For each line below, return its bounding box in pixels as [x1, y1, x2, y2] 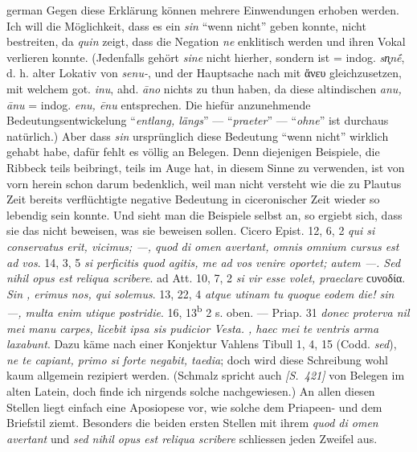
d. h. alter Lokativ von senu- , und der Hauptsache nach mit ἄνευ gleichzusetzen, [6, 64, 402, 81]
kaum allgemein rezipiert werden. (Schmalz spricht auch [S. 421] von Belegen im [6, 367, 405, 384]
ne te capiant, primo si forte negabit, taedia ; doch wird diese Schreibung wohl [6, 351, 388, 368]
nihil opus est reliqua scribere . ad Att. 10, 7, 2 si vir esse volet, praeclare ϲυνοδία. [6, 269, 406, 286]
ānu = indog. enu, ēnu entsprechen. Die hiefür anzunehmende [6, 96, 311, 113]
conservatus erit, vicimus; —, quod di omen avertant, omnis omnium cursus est [6, 237, 399, 254]
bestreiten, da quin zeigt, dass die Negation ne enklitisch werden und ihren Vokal [6, 33, 406, 50]
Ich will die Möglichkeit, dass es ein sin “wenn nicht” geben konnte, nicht [6, 17, 366, 34]
